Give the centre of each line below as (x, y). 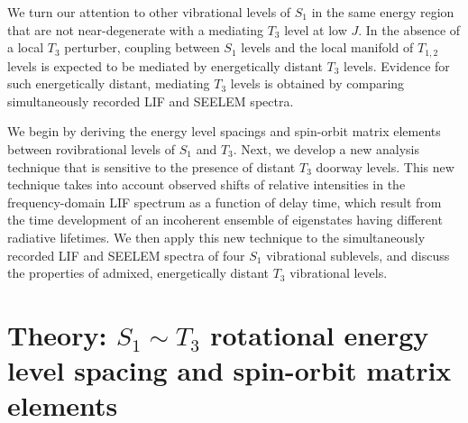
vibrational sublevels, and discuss (358, 255)
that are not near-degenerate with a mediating (136, 29)
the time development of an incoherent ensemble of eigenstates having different (225, 220)
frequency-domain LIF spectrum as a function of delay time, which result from (225, 202)
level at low (316, 29)
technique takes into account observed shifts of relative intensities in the (206, 184)
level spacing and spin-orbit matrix (229, 370)
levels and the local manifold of (327, 47)
